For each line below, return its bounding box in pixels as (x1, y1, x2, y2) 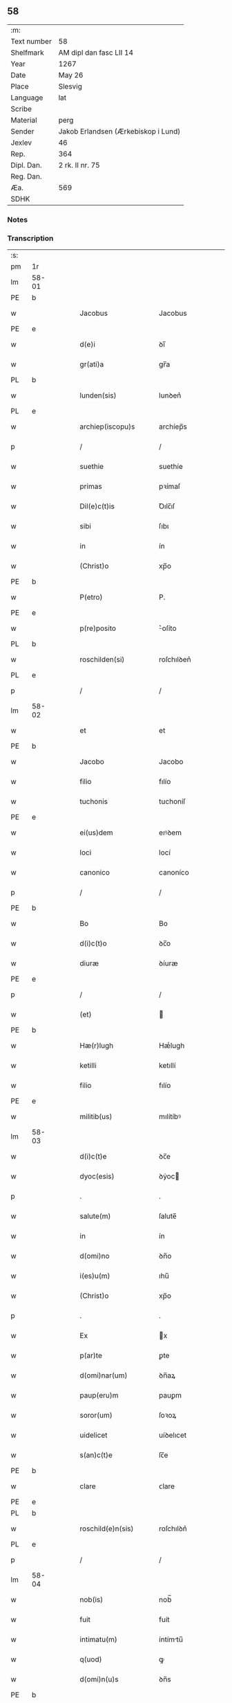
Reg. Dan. (10, 171, 43, 181)
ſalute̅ (158, 1211, 177, 1221)
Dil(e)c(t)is (79, 501, 115, 511)
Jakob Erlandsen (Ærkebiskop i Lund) (58, 126, 181, 136)
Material (10, 115, 37, 125)
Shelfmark (10, 48, 44, 57)
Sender (10, 126, 35, 136)
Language (10, 93, 43, 102)
